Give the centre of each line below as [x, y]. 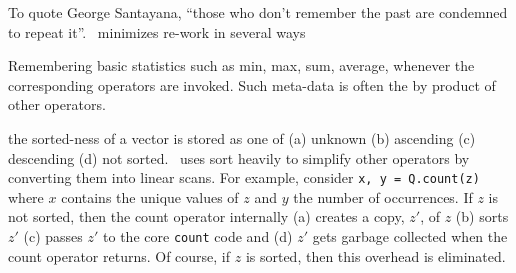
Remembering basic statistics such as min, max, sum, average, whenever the [241, 65]
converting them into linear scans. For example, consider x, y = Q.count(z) [244, 177]
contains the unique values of [150, 196]
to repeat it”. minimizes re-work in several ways [157, 31]
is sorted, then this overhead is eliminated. [375, 255]
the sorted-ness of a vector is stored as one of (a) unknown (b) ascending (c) [242, 137]
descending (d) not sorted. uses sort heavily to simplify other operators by [239, 157]
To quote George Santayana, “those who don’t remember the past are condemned [258, 12]
